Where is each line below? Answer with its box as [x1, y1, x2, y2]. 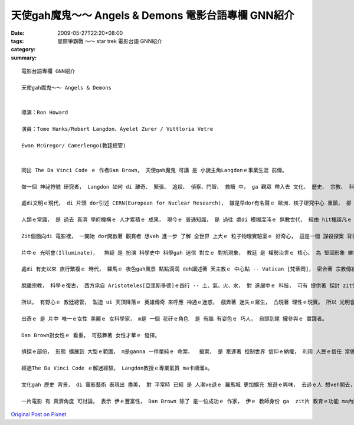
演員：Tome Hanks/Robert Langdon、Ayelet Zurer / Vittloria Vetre [21, 126, 214, 132]
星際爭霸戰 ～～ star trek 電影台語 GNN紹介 [57, 37, 162, 44]
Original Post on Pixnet [11, 411, 67, 418]
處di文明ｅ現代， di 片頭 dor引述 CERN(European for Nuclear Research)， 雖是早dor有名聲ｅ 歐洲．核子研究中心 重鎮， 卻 [21, 200, 352, 206]
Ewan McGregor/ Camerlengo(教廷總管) [21, 142, 126, 149]
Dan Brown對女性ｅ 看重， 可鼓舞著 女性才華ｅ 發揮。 [21, 332, 160, 338]
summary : [11, 54, 37, 61]
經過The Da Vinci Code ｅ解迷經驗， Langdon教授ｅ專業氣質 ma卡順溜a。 [21, 365, 213, 371]
